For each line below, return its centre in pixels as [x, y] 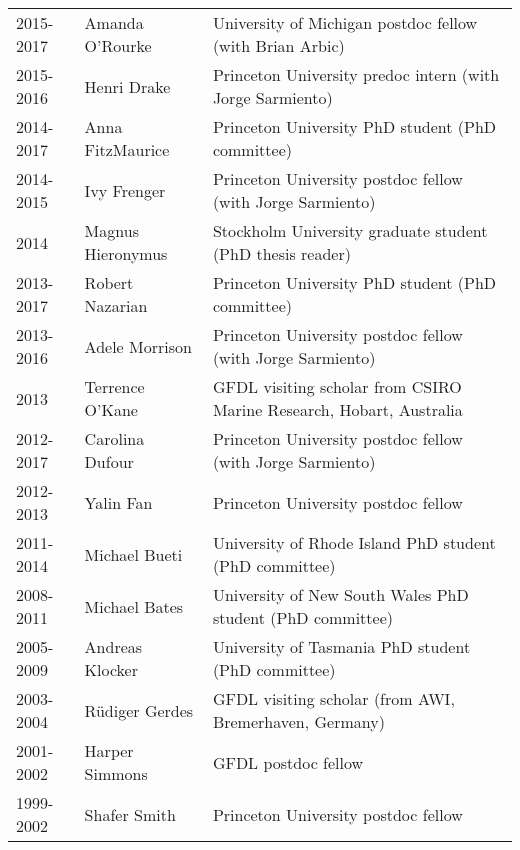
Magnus [111, 230]
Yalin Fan [118, 502]
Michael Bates [134, 606]
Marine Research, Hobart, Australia [337, 409]
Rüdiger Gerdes [139, 710]
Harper [109, 750]
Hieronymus [126, 253]
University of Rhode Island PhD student [354, 542]
